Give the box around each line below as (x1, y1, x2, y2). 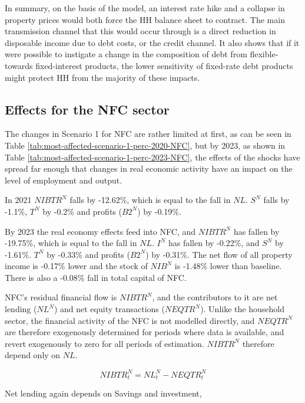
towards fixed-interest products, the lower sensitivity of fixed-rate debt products (5, 59, 293, 71)
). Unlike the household (200, 303, 284, 315)
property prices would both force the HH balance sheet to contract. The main (5, 13, 285, 25)
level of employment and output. (5, 173, 122, 186)
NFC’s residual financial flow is (5, 291, 117, 303)
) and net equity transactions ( (54, 303, 165, 315)
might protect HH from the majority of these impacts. (5, 71, 200, 83)
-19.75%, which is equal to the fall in (5, 237, 137, 249)
